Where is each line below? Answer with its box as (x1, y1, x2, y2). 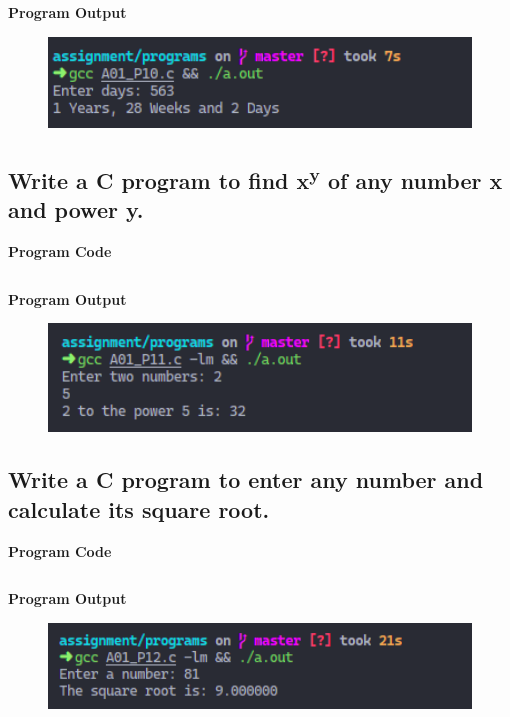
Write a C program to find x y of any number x (8, 160, 503, 195)
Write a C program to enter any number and (8, 464, 484, 495)
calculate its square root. (8, 493, 270, 524)
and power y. (8, 194, 144, 225)
